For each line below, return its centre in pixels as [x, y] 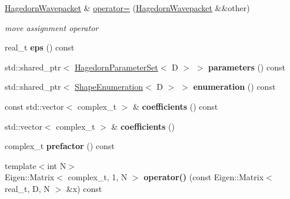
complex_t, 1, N [98, 177]
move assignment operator [52, 27]
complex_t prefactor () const [60, 146]
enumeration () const [234, 87]
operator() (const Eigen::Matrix [204, 177]
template [21, 165]
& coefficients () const [175, 106]
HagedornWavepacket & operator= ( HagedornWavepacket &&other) [127, 8]
